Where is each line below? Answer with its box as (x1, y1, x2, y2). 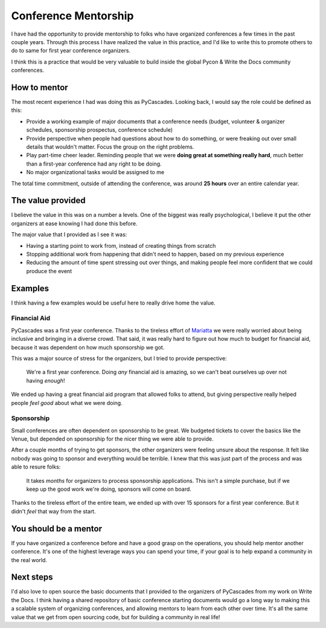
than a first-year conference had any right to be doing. (26, 160, 162, 167)
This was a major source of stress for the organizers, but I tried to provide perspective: (11, 355, 227, 362)
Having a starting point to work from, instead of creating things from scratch (26, 242, 216, 249)
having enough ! (26, 377, 65, 384)
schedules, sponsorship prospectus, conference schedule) (26, 126, 173, 134)
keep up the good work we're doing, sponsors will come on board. (26, 485, 191, 493)
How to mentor (11, 82, 69, 92)
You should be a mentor (11, 523, 103, 534)
